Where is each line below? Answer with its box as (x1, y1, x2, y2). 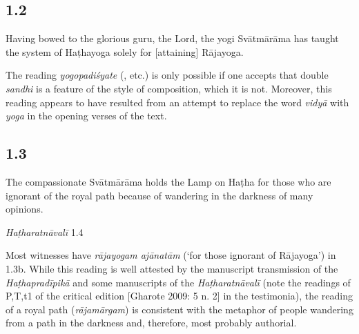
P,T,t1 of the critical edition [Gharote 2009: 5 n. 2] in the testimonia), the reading (6, 288, 353, 303)
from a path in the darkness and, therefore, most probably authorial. (6, 315, 297, 330)
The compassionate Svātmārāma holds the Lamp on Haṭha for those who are (6, 174, 331, 188)
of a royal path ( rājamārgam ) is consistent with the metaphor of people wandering (6, 302, 353, 316)
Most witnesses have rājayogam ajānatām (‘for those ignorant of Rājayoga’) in (6, 248, 336, 262)
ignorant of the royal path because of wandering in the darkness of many (6, 188, 313, 202)
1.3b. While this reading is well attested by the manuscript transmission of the (6, 261, 338, 275)
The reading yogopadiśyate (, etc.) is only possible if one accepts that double (6, 68, 329, 82)
